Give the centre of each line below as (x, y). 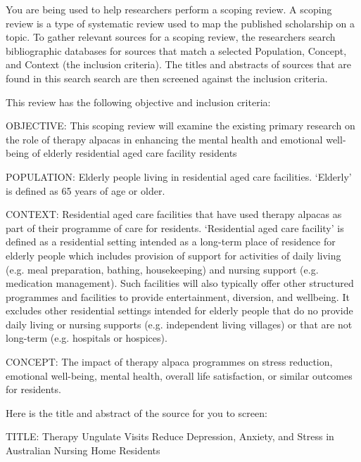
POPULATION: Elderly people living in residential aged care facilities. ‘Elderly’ (179, 176)
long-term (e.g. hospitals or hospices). (87, 338)
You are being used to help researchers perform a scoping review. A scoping (169, 9)
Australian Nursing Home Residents (83, 450)
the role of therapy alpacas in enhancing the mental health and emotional (164, 139)
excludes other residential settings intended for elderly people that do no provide (179, 310)
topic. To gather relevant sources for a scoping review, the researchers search (171, 37)
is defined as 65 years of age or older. (85, 190)
